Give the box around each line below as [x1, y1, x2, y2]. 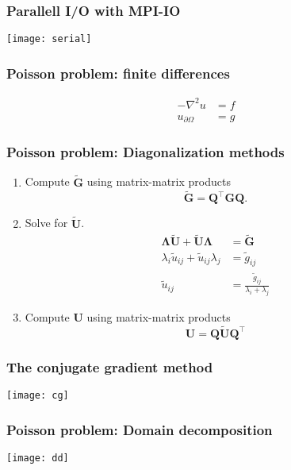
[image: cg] [6, 390, 69, 402]
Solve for [25, 214, 68, 231]
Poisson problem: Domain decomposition [6, 419, 273, 439]
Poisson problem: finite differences [6, 63, 230, 83]
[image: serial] [6, 33, 92, 45]
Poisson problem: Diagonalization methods [6, 142, 285, 162]
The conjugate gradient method [6, 356, 213, 376]
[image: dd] [6, 453, 69, 464]
